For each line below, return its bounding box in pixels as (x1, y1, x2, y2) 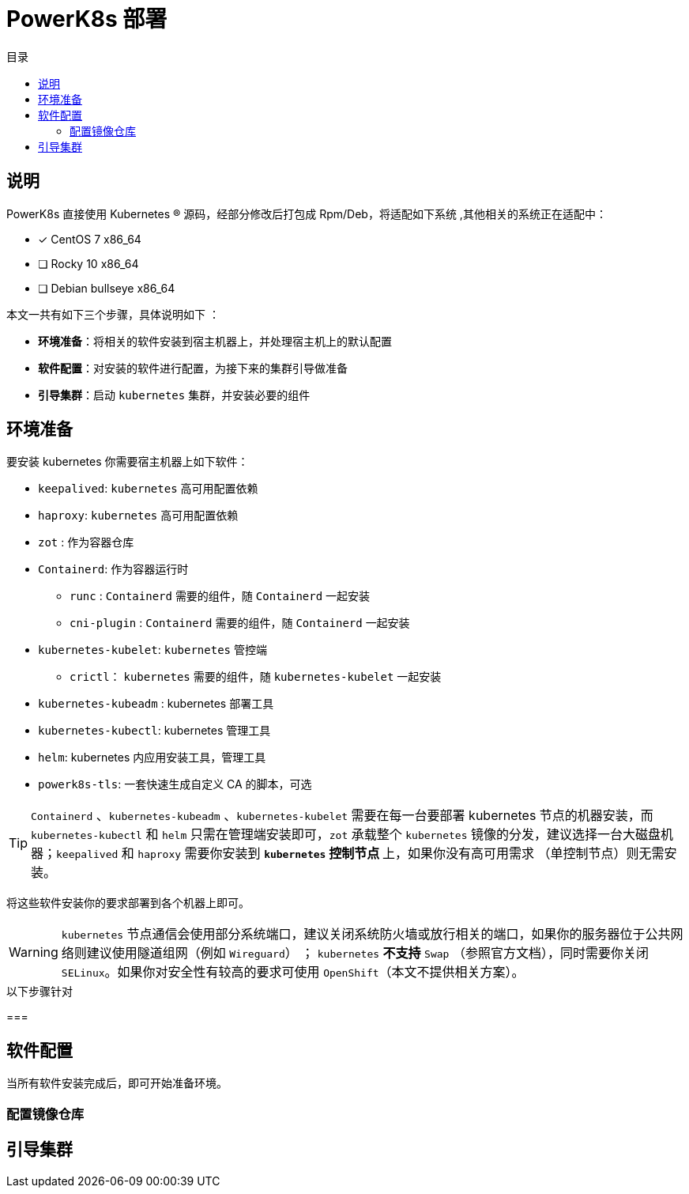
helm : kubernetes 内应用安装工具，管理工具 (38, 750, 266, 765)
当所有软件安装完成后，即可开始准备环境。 (6, 1076, 228, 1090)
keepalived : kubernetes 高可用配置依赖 (38, 482, 258, 496)
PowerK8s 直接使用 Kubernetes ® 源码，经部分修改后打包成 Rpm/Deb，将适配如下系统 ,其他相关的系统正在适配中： (6, 206, 607, 221)
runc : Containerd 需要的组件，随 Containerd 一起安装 (70, 589, 371, 603)
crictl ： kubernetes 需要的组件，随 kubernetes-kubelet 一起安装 (70, 670, 442, 684)
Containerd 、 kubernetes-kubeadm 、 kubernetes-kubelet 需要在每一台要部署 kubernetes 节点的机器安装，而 (31, 807, 653, 824)
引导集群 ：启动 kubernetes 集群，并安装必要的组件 (38, 387, 311, 402)
